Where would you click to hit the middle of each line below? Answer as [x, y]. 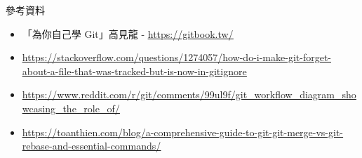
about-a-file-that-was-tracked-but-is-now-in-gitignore [134, 71]
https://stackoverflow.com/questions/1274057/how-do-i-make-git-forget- [176, 57]
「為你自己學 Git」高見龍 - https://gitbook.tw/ [128, 33]
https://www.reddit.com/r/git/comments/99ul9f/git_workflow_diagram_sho [189, 94]
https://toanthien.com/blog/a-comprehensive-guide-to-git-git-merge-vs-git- [183, 132]
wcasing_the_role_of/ [71, 108]
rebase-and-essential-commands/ [92, 146]
